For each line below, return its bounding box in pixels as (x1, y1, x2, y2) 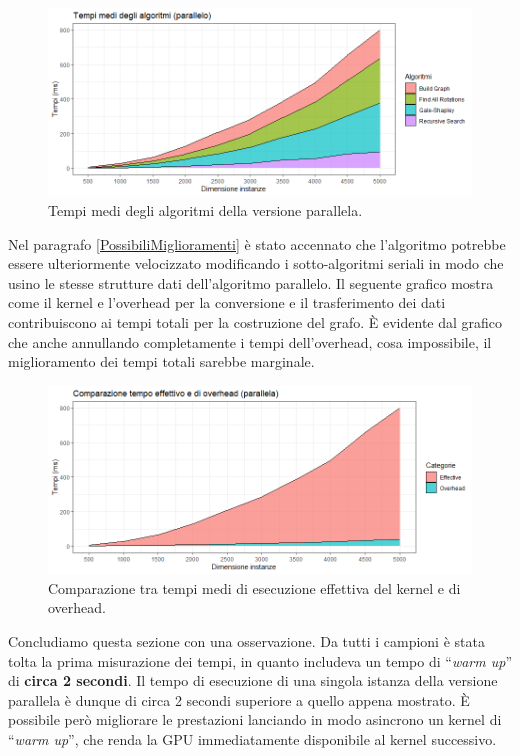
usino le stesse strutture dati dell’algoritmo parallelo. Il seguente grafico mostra (8, 272, 494, 293)
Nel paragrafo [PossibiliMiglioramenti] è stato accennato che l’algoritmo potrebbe (8, 233, 506, 254)
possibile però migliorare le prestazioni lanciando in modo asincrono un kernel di (8, 709, 502, 730)
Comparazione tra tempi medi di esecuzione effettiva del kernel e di (48, 577, 461, 598)
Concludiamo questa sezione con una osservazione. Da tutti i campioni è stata (8, 631, 485, 651)
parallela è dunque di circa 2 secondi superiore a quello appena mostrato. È (8, 689, 470, 710)
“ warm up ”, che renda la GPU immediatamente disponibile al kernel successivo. (8, 728, 497, 749)
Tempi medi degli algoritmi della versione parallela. (48, 200, 363, 221)
